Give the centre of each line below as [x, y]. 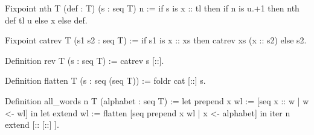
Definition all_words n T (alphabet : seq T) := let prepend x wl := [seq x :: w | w [157, 100]
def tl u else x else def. [46, 20]
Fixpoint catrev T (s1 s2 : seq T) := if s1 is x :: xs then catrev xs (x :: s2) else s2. [156, 40]
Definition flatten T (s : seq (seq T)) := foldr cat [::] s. [105, 80]
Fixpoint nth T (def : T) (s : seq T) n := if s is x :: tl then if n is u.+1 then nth [152, 8]
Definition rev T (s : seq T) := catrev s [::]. [85, 60]
